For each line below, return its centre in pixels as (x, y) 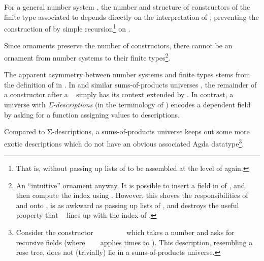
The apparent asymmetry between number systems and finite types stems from (127, 75)
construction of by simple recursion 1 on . (67, 28)
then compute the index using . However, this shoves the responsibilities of (132, 195)
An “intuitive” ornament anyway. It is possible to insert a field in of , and (130, 185)
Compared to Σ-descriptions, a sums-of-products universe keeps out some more (127, 132)
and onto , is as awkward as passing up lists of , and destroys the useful (127, 205)
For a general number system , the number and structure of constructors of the (127, 7)
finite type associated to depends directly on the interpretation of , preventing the (131, 17)
